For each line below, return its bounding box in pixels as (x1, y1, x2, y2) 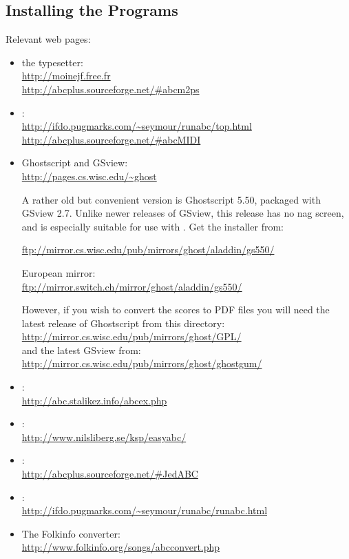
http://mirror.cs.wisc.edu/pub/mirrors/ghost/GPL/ (21, 329, 242, 344)
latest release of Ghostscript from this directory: (21, 315, 225, 330)
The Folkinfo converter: (21, 526, 120, 540)
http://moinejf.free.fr (21, 68, 111, 83)
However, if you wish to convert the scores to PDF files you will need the (21, 302, 330, 317)
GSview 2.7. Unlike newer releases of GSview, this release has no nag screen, (21, 206, 344, 220)
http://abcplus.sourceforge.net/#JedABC (21, 467, 198, 481)
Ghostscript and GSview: (21, 155, 128, 170)
